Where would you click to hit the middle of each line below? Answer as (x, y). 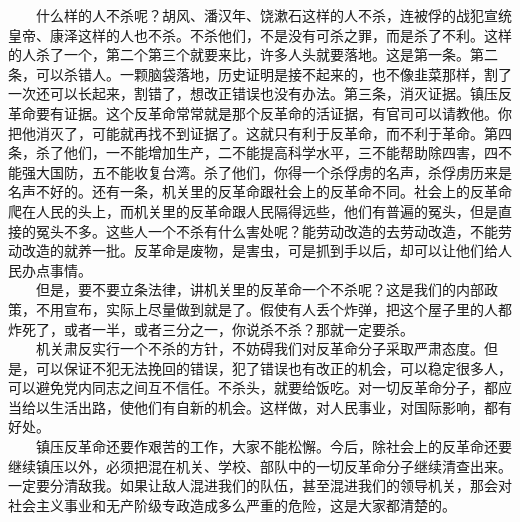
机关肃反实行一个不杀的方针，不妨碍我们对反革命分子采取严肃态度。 (259, 348)
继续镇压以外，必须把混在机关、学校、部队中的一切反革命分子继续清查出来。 (260, 465)
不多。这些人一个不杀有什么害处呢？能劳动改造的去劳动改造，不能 (280, 230)
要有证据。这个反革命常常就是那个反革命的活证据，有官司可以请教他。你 (273, 112)
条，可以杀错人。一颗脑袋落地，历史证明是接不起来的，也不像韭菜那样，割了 (260, 73)
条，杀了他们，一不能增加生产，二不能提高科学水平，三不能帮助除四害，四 (253, 152)
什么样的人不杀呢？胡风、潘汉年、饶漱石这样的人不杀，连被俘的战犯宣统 (273, 15)
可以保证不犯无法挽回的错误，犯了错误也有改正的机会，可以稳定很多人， (273, 367)
